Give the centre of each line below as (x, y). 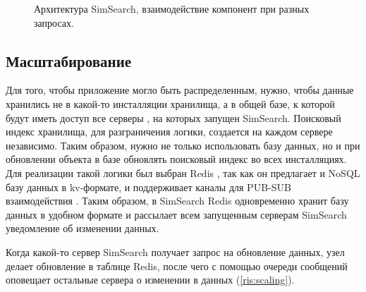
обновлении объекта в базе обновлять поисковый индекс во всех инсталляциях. (176, 159)
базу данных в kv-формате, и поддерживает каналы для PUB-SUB (148, 187)
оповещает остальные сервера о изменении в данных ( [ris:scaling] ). (150, 280)
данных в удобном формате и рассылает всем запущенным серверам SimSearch (176, 214)
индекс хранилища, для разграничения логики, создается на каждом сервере (169, 132)
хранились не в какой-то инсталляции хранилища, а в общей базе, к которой (170, 103)
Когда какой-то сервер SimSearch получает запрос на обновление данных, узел (175, 251)
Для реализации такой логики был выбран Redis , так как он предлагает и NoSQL (183, 172)
